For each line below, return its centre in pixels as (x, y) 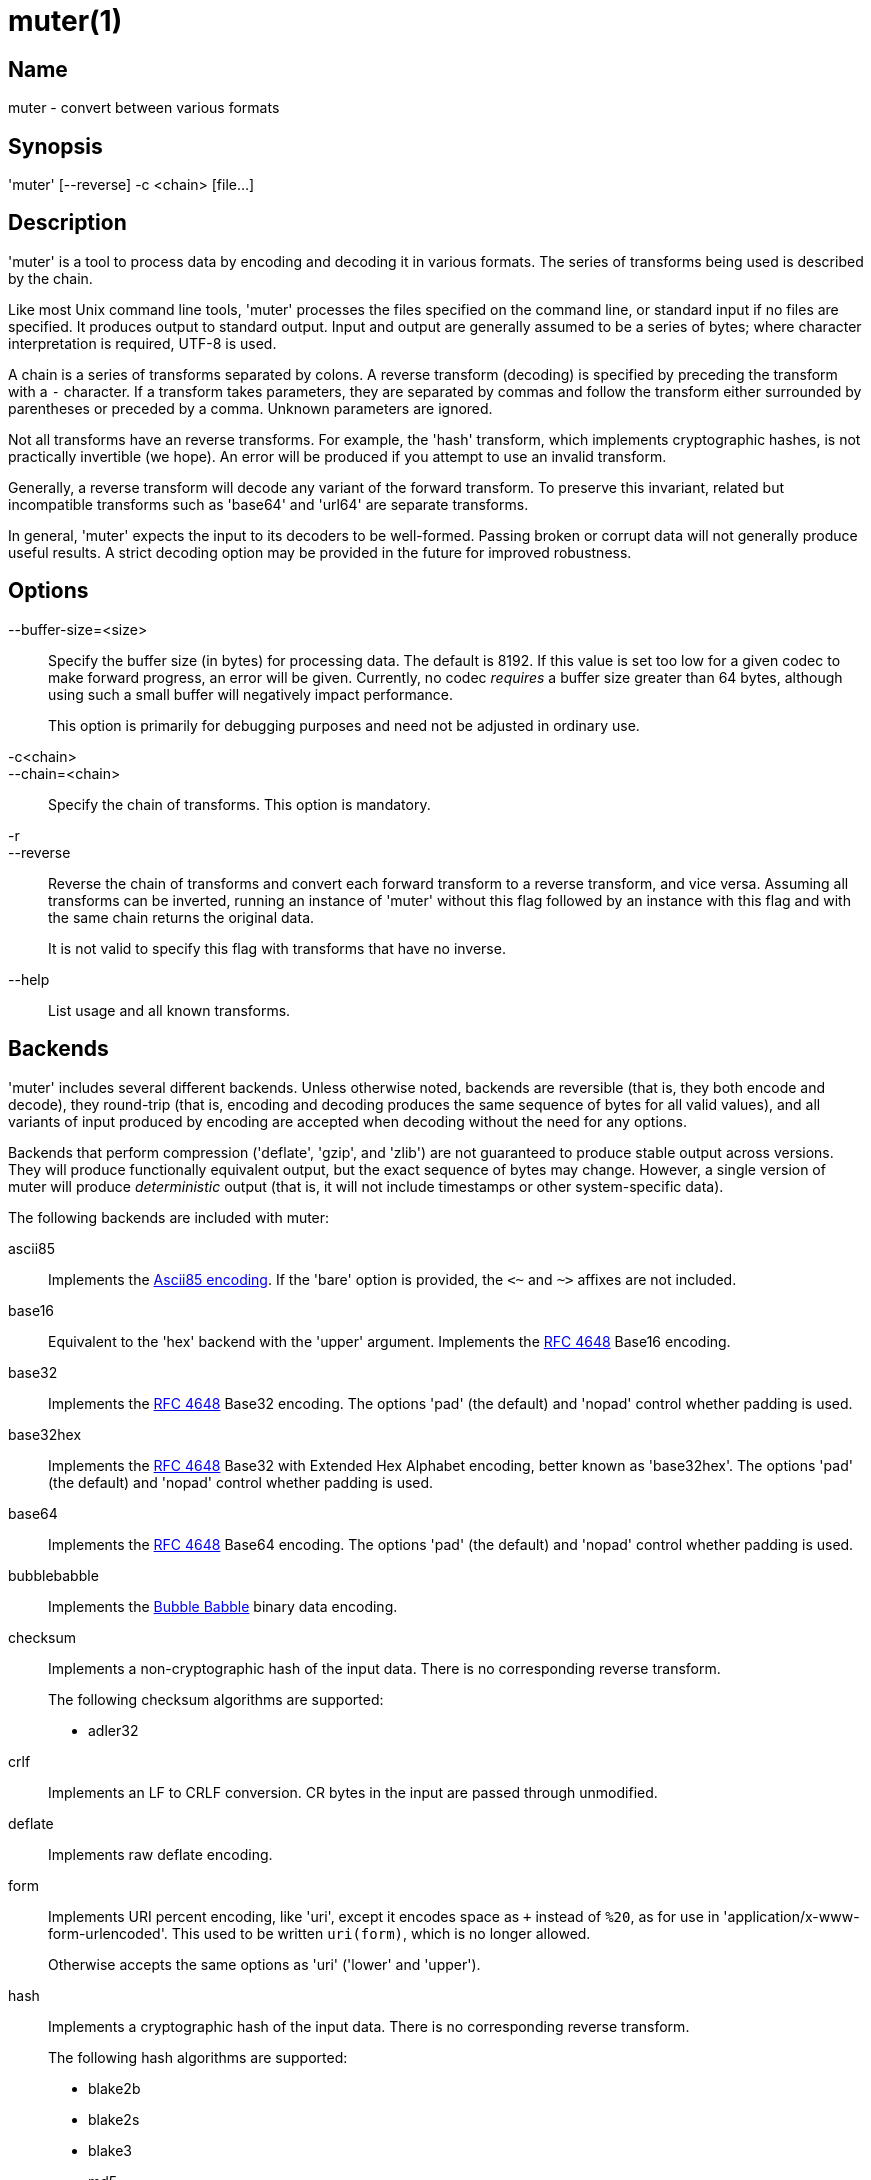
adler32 (113, 1730)
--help (29, 979)
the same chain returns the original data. (181, 917)
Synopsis (55, 146)
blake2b (114, 2088)
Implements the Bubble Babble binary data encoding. (223, 1606)
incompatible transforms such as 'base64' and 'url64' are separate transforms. (268, 504)
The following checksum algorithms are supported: (216, 1699)
